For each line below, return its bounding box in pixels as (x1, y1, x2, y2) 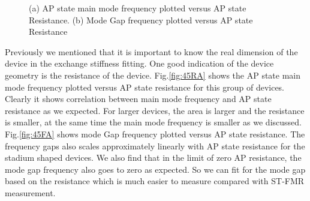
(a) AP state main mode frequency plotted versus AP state (29, 2, 246, 14)
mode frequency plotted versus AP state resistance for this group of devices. (5, 80, 285, 93)
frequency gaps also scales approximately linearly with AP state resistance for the (5, 139, 305, 152)
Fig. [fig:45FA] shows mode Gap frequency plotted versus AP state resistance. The (5, 127, 305, 140)
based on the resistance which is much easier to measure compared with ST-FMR (5, 175, 305, 187)
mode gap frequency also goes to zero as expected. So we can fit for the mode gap (5, 163, 306, 175)
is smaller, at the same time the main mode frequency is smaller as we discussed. (5, 116, 302, 128)
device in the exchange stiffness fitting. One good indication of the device (5, 57, 274, 70)
